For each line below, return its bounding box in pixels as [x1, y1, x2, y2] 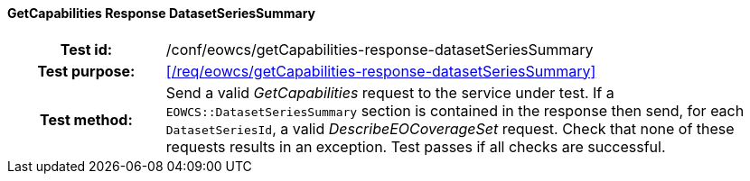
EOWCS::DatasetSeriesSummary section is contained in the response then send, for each [165, 101, 745, 120]
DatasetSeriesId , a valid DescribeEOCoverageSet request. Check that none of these [165, 119, 735, 138]
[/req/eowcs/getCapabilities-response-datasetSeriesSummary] [165, 61, 596, 80]
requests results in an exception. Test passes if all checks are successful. [165, 137, 666, 156]
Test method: [39, 110, 133, 129]
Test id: [60, 40, 113, 59]
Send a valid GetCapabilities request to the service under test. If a [165, 83, 614, 102]
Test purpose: [37, 61, 136, 80]
